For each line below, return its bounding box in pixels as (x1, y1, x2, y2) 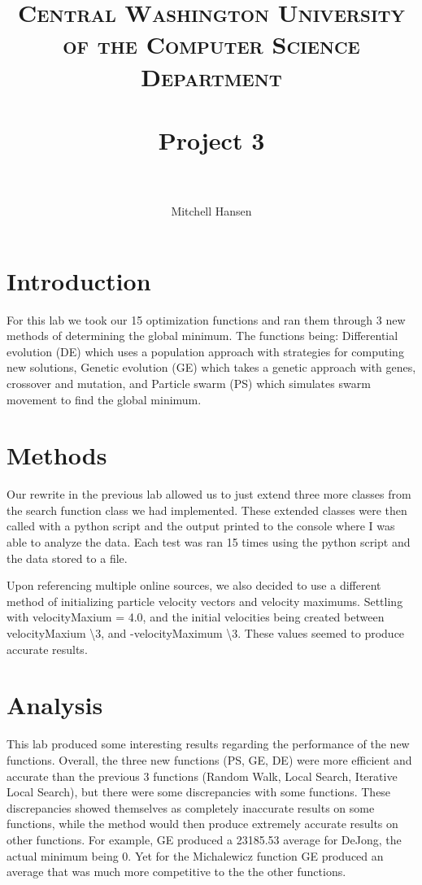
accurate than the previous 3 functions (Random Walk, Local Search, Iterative (7, 767, 398, 784)
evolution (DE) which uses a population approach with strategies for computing (7, 342, 404, 360)
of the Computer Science (63, 28, 360, 61)
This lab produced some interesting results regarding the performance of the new (7, 735, 410, 752)
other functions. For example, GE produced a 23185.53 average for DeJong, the (7, 831, 402, 848)
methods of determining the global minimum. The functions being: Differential (7, 327, 398, 344)
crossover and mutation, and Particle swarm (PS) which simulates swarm (7, 374, 371, 391)
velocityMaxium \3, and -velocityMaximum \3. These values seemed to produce (7, 625, 405, 642)
